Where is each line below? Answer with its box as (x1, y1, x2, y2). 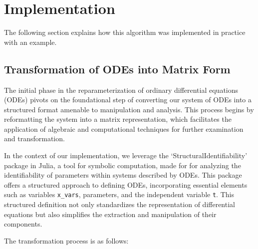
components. (4, 219, 42, 229)
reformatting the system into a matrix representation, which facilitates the (4, 114, 232, 124)
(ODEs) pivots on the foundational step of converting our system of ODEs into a (4, 94, 252, 105)
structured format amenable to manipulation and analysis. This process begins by (4, 104, 254, 114)
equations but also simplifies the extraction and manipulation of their (4, 209, 217, 219)
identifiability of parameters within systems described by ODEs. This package (4, 170, 242, 180)
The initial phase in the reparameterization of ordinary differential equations (4, 84, 239, 95)
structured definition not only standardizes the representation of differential (4, 199, 235, 210)
